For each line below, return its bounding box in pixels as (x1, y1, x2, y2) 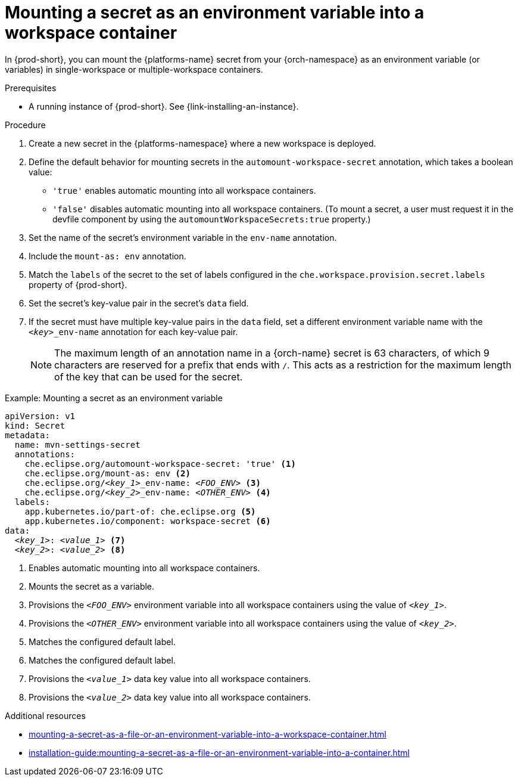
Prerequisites (5, 82, 57, 93)
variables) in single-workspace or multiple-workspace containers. (5, 64, 263, 75)
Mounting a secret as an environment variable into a (5, 2, 425, 23)
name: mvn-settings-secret (14, 439, 141, 450)
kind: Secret (5, 420, 65, 430)
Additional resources (5, 710, 86, 721)
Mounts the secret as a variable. (29, 581, 155, 591)
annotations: (14, 449, 76, 459)
